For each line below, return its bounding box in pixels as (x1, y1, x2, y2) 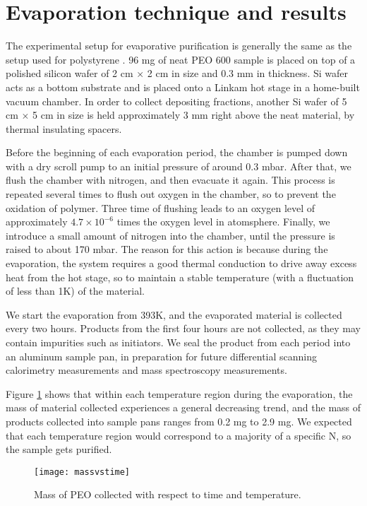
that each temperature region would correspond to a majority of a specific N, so (6, 428, 351, 442)
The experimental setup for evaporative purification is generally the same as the (6, 38, 352, 53)
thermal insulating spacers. (6, 121, 122, 136)
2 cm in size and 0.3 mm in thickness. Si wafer (147, 66, 348, 81)
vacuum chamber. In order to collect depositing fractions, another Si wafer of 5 (6, 93, 347, 108)
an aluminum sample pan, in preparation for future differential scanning (6, 348, 318, 363)
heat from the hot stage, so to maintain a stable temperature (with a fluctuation (6, 269, 354, 284)
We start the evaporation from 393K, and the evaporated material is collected (6, 307, 342, 322)
